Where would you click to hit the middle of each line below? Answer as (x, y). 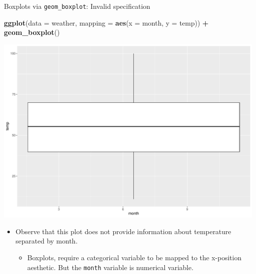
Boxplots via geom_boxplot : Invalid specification (77, 6)
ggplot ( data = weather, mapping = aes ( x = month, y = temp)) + (106, 22)
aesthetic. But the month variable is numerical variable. (110, 267)
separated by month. (47, 241)
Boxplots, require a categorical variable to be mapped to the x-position (134, 258)
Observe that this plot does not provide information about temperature (123, 231)
